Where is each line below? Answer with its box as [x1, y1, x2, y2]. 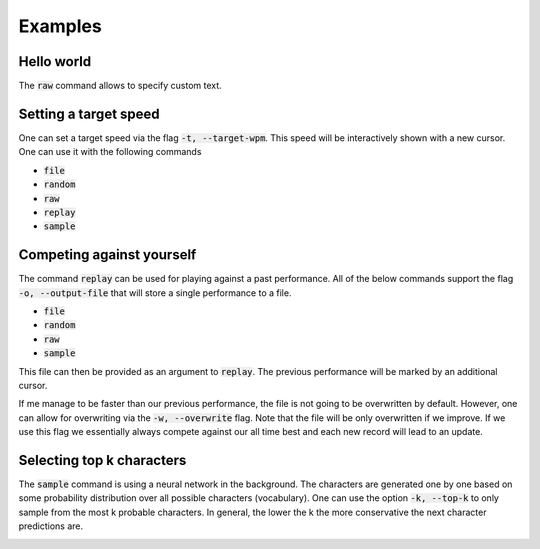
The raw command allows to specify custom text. [18, 80, 222, 92]
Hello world [18, 53, 92, 70]
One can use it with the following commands [18, 146, 202, 158]
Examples [18, 15, 102, 37]
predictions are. [18, 520, 84, 532]
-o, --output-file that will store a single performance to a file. [18, 286, 292, 299]
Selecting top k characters [18, 451, 187, 469]
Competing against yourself [18, 246, 197, 264]
